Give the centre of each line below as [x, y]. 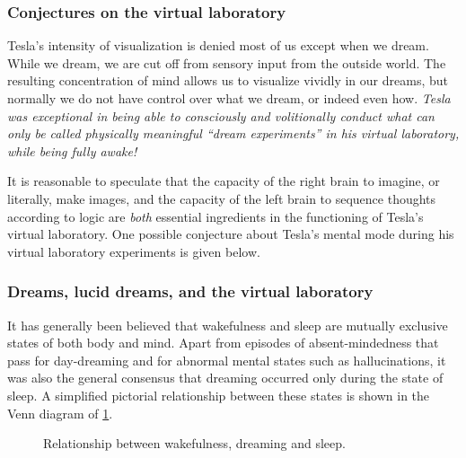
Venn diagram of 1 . [60, 413]
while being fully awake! [72, 150]
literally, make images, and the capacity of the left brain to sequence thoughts [222, 198]
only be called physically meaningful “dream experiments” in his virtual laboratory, [233, 133]
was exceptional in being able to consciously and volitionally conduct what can [221, 115]
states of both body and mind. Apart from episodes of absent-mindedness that [223, 343]
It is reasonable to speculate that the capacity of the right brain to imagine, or [224, 181]
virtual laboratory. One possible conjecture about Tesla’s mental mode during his [231, 234]
